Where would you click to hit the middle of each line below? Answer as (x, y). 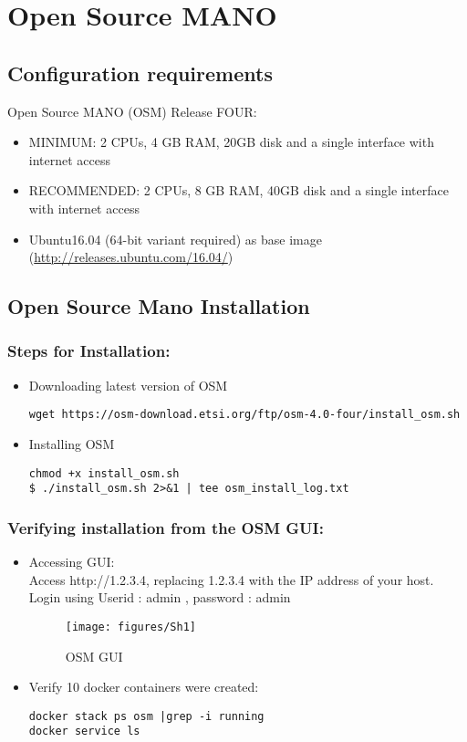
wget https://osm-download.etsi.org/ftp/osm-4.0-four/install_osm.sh (244, 415)
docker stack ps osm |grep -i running (146, 716)
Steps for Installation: (89, 351)
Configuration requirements (140, 73)
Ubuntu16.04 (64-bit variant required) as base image (175, 239)
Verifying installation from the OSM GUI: (166, 527)
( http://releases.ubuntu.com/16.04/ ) (131, 257)
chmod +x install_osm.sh (104, 473)
